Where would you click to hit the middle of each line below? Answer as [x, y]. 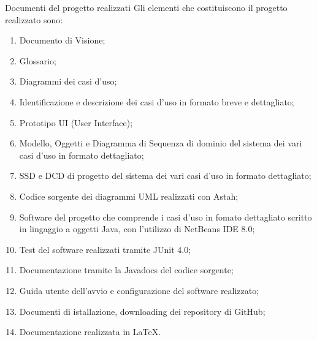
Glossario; [38, 60]
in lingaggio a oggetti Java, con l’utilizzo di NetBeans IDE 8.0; [137, 229]
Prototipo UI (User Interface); [76, 122]
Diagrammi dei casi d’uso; [68, 81]
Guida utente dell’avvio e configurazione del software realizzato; [139, 290]
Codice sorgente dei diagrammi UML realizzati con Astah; [129, 196]
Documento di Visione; [62, 40]
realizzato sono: [34, 19]
